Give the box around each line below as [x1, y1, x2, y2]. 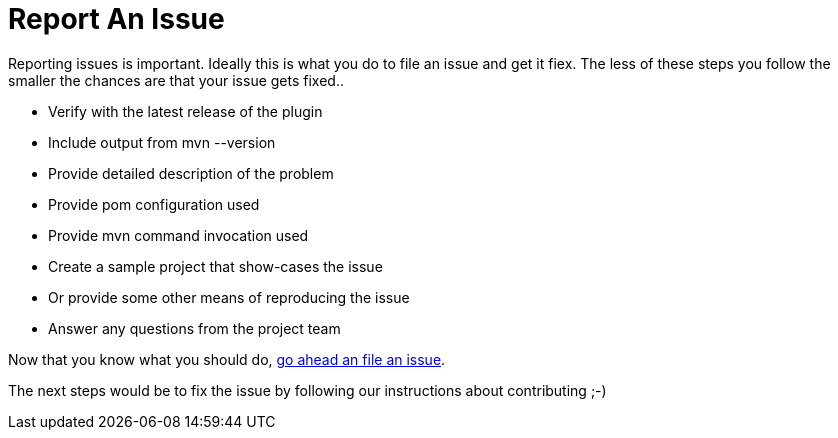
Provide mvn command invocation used [48, 226, 309, 244]
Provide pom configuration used [48, 195, 260, 213]
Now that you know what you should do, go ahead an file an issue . [8, 350, 446, 368]
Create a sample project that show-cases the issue [48, 257, 383, 275]
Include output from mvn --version [48, 133, 276, 151]
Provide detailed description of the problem [48, 164, 334, 182]
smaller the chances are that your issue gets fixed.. [8, 71, 344, 89]
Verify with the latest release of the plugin [48, 102, 323, 120]
